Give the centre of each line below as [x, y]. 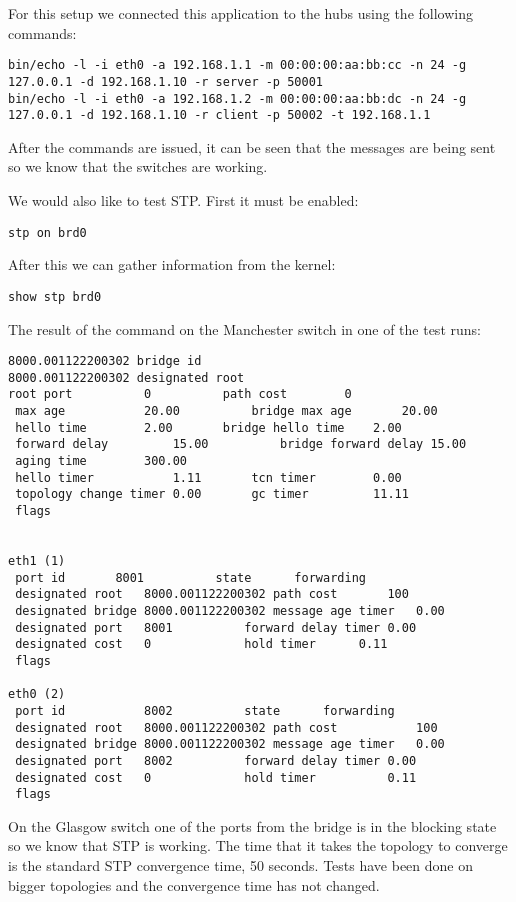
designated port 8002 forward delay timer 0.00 [216, 760]
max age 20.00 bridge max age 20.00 [226, 411]
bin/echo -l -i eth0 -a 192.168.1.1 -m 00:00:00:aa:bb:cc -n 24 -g [237, 65]
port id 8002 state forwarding [205, 710]
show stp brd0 [55, 296]
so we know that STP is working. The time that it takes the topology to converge [258, 845]
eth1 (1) [37, 560]
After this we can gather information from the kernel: [172, 264]
